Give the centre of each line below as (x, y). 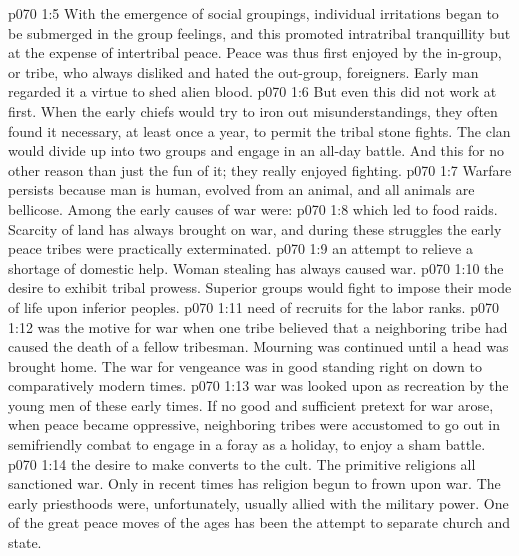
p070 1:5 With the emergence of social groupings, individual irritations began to (253, 13)
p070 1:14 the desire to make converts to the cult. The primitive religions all (242, 463)
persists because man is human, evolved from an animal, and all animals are (241, 189)
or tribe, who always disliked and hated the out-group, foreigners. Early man (243, 71)
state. (25, 542)
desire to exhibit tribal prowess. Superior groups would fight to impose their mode (260, 287)
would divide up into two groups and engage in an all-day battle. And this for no (256, 150)
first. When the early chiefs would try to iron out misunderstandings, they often (253, 110)
